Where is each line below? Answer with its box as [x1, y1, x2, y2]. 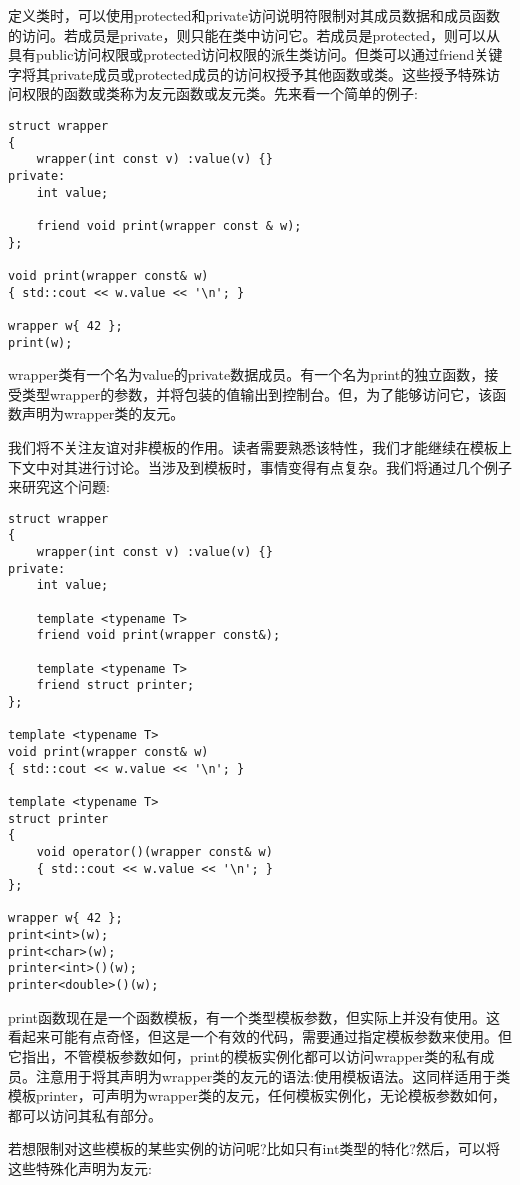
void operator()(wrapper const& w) [36, 844, 273, 859]
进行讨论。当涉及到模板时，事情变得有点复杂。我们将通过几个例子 [77, 456, 512, 477]
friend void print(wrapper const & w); [36, 218, 302, 233]
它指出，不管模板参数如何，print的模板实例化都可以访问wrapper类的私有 [8, 1045, 481, 1066]
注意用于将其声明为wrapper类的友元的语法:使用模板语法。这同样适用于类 [35, 1065, 511, 1086]
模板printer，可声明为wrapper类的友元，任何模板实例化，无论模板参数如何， [8, 1085, 506, 1106]
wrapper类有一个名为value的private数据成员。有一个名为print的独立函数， [8, 364, 485, 385]
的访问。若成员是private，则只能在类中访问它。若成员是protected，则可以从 [8, 24, 501, 45]
